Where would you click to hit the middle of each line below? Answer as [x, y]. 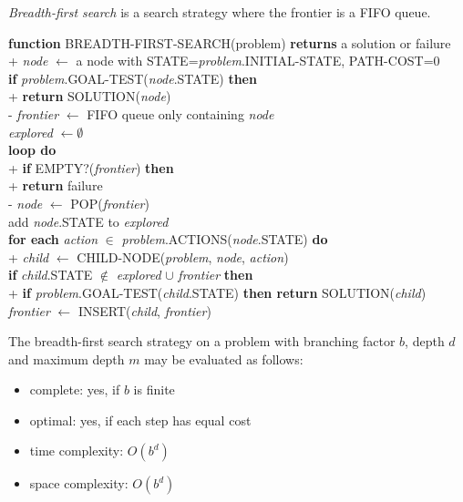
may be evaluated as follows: [224, 359]
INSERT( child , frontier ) [144, 310]
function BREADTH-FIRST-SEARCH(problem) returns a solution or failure [230, 42]
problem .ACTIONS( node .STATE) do [225, 239]
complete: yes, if [75, 389]
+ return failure [56, 185]
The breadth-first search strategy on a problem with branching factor [202, 341]
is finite [154, 389]
